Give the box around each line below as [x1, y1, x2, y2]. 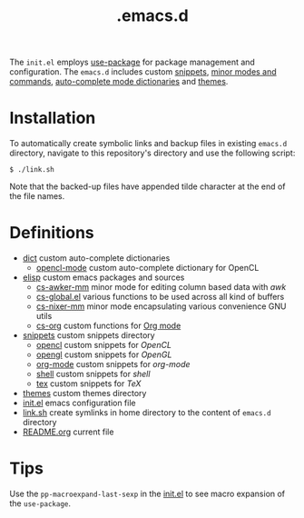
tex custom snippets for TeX [35, 378, 142, 389]
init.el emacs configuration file [22, 397, 136, 409]
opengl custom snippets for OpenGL [35, 349, 172, 360]
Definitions [9, 223, 95, 244]
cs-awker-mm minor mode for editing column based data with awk [35, 282, 287, 293]
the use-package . [9, 498, 71, 509]
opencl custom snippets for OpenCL [35, 340, 172, 351]
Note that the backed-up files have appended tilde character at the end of [9, 181, 286, 192]
